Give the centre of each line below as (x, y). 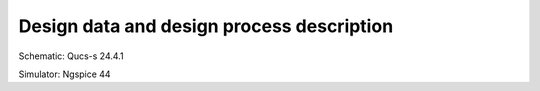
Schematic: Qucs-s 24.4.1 (71, 56)
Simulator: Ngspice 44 (64, 74)
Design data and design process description (206, 26)
